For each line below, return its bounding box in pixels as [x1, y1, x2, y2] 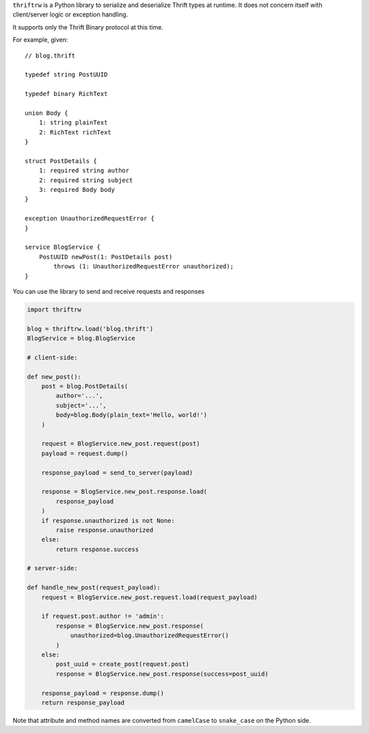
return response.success [55, 545, 139, 553]
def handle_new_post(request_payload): [27, 584, 161, 592]
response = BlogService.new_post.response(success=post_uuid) [55, 670, 269, 678]
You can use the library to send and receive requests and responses [12, 287, 205, 295]
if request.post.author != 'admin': [41, 612, 164, 620]
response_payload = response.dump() [41, 689, 164, 697]
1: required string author [38, 166, 130, 175]
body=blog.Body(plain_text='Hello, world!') [55, 411, 208, 419]
